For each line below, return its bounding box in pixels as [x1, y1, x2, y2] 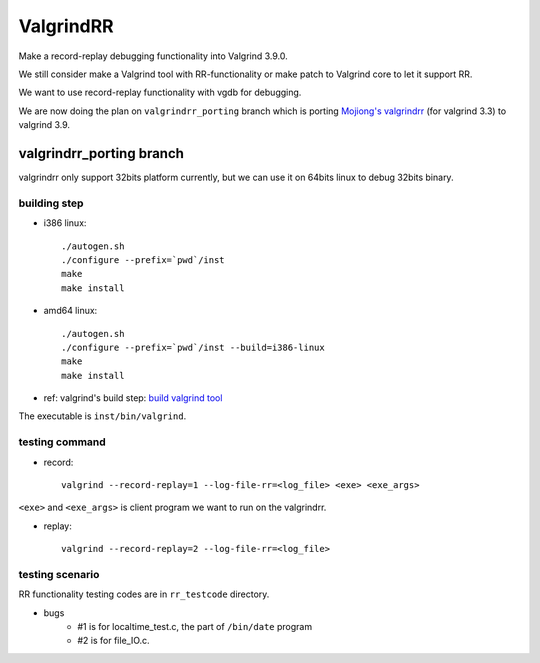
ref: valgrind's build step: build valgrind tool [43, 392, 223, 404]
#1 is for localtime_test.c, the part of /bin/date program [77, 621, 313, 633]
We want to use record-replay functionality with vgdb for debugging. [18, 86, 302, 99]
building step [18, 196, 84, 210]
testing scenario [18, 567, 100, 581]
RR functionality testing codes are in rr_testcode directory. [18, 588, 270, 600]
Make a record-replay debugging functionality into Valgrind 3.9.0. [18, 50, 289, 62]
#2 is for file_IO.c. [77, 635, 150, 647]
